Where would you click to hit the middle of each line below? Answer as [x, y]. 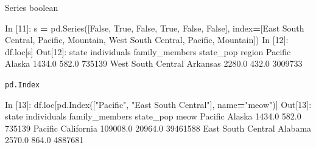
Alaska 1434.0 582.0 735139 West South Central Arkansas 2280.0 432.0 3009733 [154, 63]
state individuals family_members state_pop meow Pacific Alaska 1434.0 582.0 [153, 116]
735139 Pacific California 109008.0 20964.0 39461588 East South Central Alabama [158, 128]
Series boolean [32, 7]
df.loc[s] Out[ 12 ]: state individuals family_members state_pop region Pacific [148, 51]
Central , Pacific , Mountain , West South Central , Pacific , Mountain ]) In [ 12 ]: [147, 40]
